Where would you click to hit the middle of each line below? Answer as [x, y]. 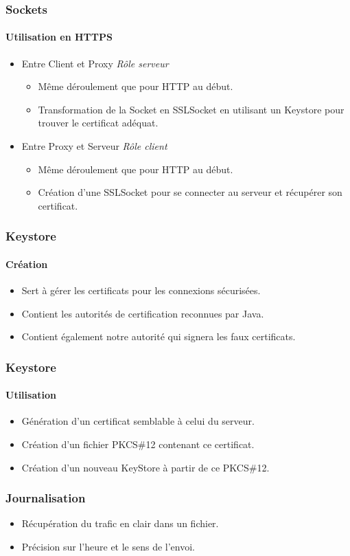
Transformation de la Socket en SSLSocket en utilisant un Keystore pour [191, 109]
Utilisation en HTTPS [59, 37]
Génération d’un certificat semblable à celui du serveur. [138, 421]
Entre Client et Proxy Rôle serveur [95, 63]
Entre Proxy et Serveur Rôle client [94, 146]
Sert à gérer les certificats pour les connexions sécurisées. [141, 290]
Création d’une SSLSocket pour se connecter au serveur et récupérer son [190, 192]
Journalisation [46, 498]
